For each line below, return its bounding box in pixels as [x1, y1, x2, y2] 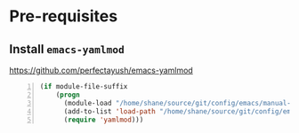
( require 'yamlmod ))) [63, 115, 144, 124]
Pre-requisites [9, 6, 118, 27]
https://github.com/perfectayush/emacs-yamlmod [9, 65, 193, 75]
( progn [55, 90, 80, 99]
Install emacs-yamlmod [9, 42, 125, 57]
